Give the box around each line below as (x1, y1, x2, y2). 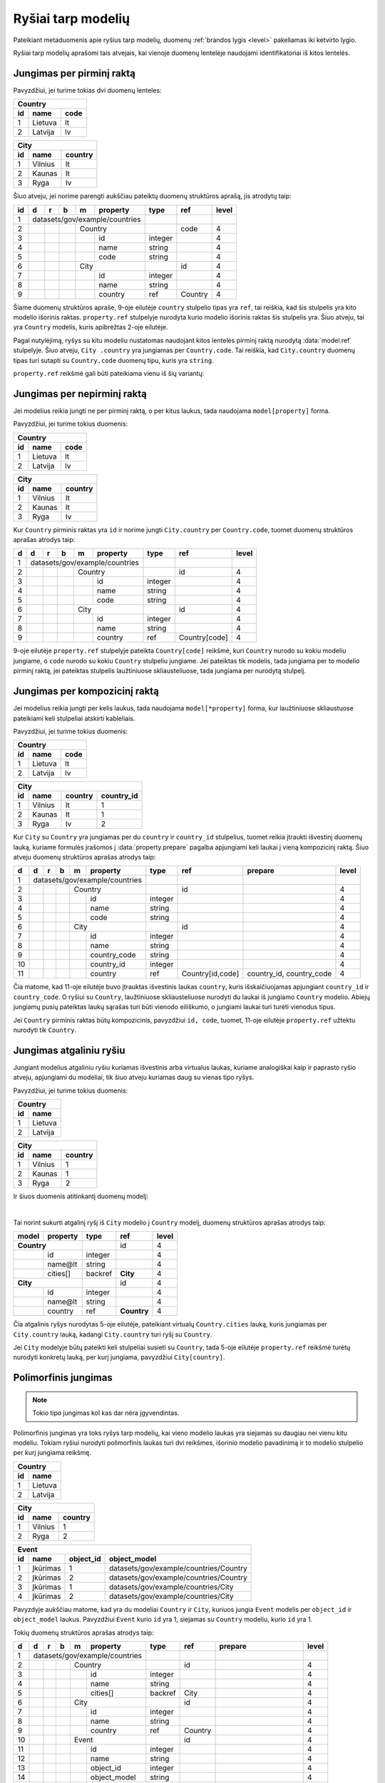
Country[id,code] (181, 969, 240, 979)
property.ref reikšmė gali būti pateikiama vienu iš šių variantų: (13, 369, 205, 377)
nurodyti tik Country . (13, 1026, 77, 1034)
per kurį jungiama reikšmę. (13, 1449, 92, 1457)
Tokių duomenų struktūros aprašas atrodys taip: (13, 1628, 154, 1637)
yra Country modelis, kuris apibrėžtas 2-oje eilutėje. (13, 323, 168, 332)
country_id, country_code (247, 969, 332, 979)
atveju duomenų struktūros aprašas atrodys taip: (13, 853, 156, 862)
